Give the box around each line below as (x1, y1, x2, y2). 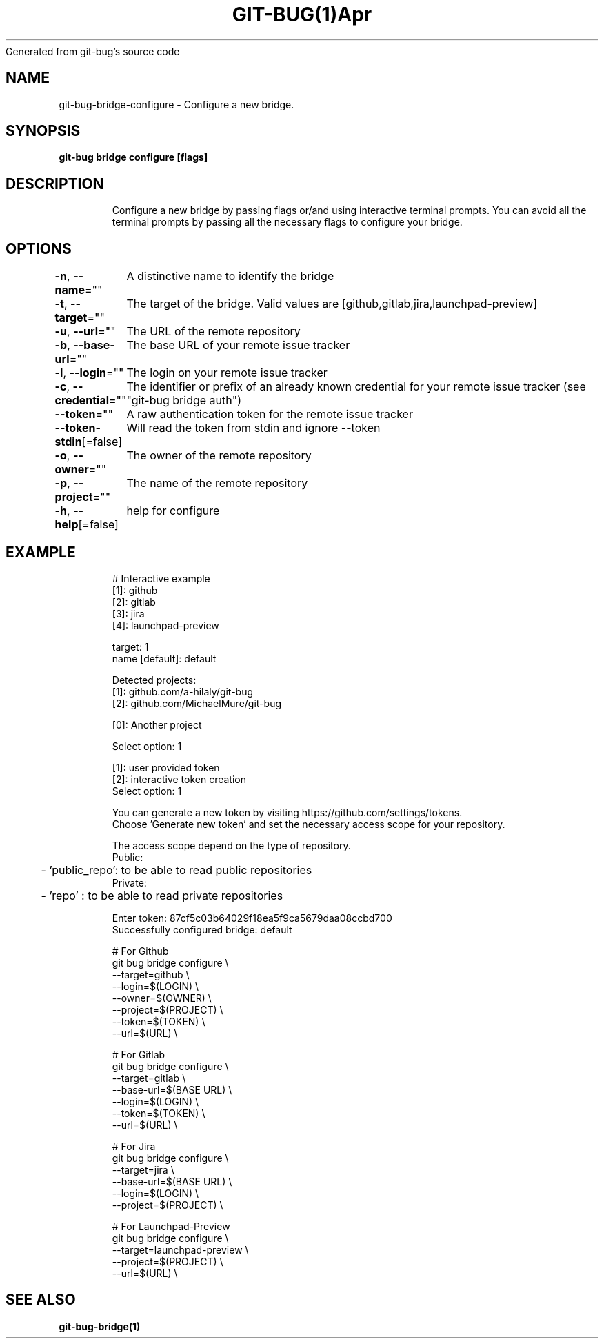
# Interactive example (112, 572, 210, 584)
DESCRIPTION (6, 175, 104, 192)
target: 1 (112, 640, 149, 653)
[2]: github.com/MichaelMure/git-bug (112, 697, 281, 709)
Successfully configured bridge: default (112, 923, 292, 936)
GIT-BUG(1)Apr (232, 3, 372, 26)
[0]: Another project (112, 718, 202, 731)
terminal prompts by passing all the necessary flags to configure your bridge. (112, 216, 463, 228)
